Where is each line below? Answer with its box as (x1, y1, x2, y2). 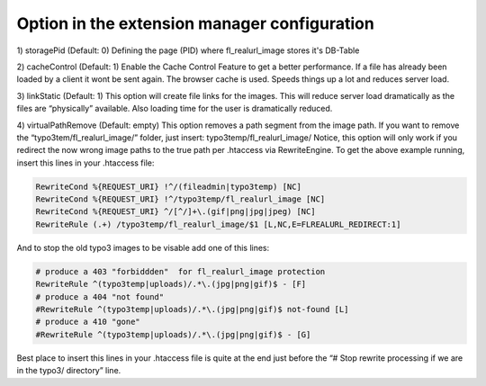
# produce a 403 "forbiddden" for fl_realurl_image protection (35, 266, 326, 276)
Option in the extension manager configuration (16, 13, 375, 33)
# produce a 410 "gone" (35, 317, 141, 328)
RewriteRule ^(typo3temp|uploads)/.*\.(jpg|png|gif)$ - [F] (35, 279, 307, 290)
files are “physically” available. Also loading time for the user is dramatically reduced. (16, 103, 333, 114)
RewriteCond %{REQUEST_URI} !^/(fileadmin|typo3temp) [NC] (35, 181, 301, 192)
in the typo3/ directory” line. (16, 365, 121, 376)
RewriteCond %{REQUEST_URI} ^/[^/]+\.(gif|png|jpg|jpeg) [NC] (35, 207, 316, 217)
